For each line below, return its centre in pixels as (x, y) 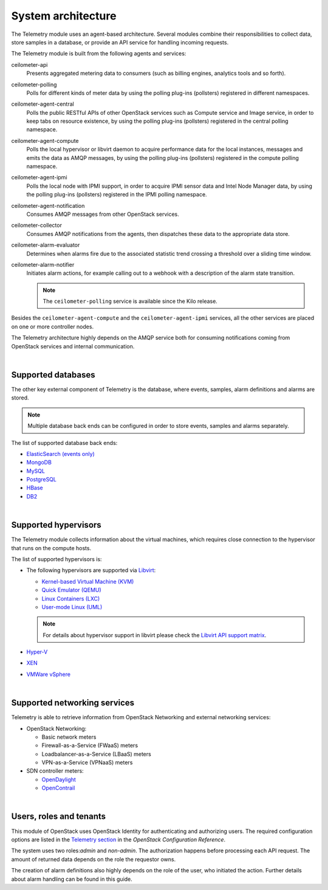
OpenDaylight (59, 779)
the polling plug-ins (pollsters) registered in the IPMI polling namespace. (117, 195)
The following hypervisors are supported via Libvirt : (91, 570)
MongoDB (39, 463)
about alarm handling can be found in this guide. (72, 879)
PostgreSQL (42, 480)
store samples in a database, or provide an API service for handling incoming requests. (120, 42)
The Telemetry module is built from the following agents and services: (99, 53)
